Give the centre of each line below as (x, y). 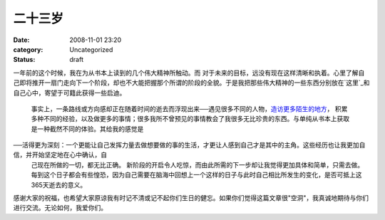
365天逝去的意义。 (59, 184)
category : (28, 49)
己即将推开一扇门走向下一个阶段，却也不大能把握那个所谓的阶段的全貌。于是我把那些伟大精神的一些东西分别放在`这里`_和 (191, 83)
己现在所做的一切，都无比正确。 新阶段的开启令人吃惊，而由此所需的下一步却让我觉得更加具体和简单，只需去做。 (197, 164)
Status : (24, 60)
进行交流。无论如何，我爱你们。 (60, 208)
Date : (21, 40)
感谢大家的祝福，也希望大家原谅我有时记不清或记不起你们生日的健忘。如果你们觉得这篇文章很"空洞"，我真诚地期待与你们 (191, 198)
